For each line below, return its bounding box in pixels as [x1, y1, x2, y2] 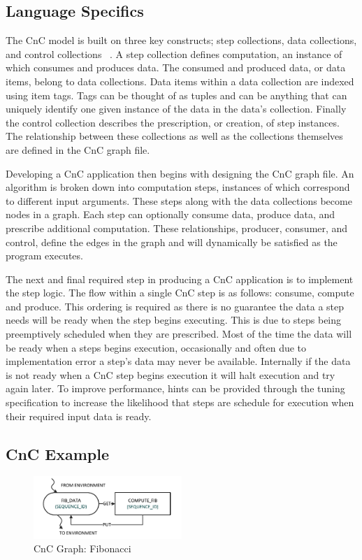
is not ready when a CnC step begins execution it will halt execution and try [6, 367, 335, 382]
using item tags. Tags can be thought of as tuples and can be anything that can [6, 87, 347, 102]
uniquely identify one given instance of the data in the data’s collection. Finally [6, 101, 347, 116]
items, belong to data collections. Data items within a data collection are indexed [6, 73, 354, 88]
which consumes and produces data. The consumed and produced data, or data [6, 60, 346, 75]
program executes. [6, 248, 83, 263]
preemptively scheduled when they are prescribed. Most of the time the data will [6, 326, 352, 341]
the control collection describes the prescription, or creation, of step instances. [6, 115, 340, 129]
